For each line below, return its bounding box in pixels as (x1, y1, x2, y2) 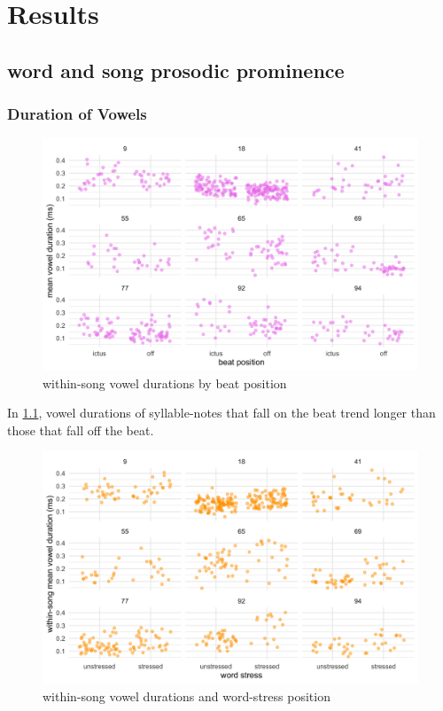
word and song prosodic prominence (7, 56, 345, 83)
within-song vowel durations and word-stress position (43, 686, 330, 705)
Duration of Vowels (7, 103, 147, 125)
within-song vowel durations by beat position (43, 373, 287, 392)
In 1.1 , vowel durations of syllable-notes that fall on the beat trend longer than (7, 403, 436, 422)
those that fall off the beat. (7, 420, 154, 439)
